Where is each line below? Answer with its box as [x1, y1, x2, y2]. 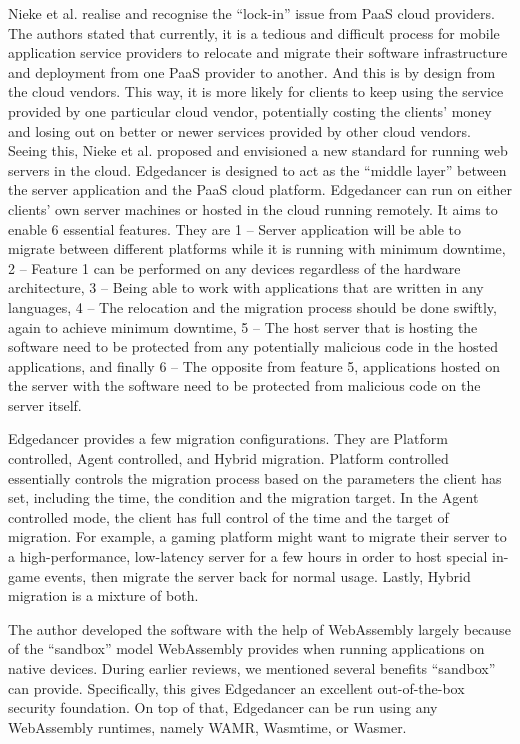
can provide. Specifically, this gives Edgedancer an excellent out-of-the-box [8, 677, 465, 698]
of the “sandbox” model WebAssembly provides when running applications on [8, 638, 485, 659]
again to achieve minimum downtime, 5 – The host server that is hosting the [8, 316, 478, 337]
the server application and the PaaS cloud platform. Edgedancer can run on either [8, 179, 512, 200]
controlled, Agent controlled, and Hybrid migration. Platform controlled [8, 448, 449, 469]
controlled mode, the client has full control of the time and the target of [8, 506, 449, 527]
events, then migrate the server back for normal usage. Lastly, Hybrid [44, 565, 471, 586]
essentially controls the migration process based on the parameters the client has [8, 467, 502, 488]
